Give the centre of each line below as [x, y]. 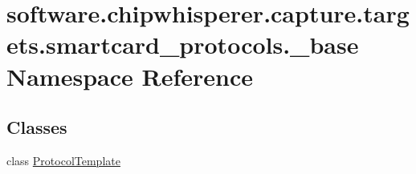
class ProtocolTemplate [63, 160]
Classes [37, 127]
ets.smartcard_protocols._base [183, 45]
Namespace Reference [130, 76]
